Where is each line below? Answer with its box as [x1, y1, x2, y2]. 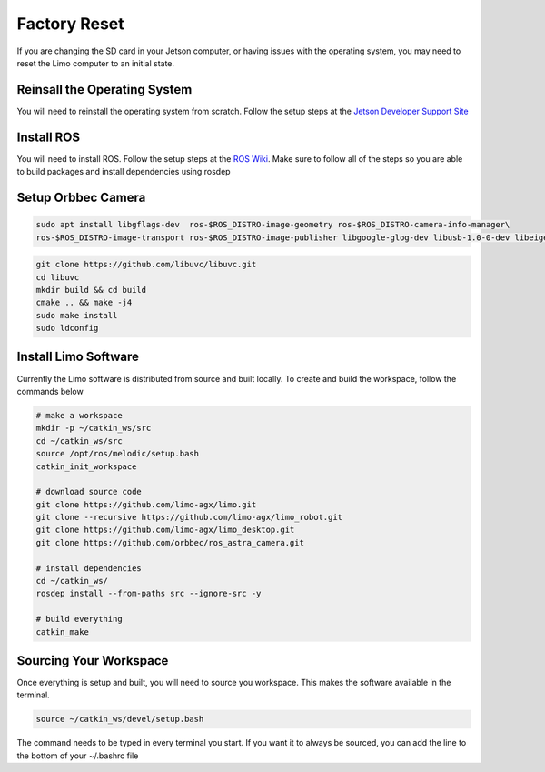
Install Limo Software [16, 349, 140, 365]
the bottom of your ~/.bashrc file [16, 750, 139, 761]
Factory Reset [16, 14, 124, 34]
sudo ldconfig [35, 323, 99, 334]
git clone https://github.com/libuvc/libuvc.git [35, 259, 257, 270]
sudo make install [35, 310, 118, 320]
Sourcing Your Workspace [16, 653, 169, 668]
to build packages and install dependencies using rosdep [16, 166, 231, 177]
